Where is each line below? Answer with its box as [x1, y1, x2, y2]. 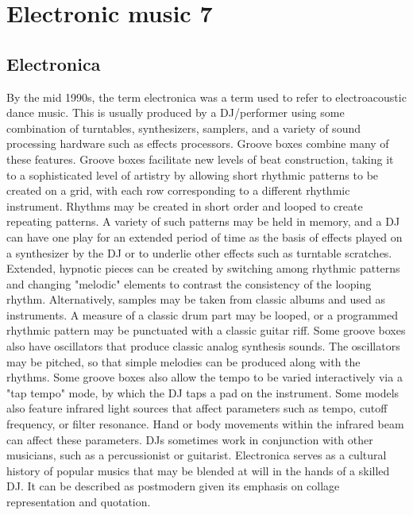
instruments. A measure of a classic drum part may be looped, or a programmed [6, 306, 398, 323]
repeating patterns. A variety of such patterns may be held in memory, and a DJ [6, 213, 400, 230]
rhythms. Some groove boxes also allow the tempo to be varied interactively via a [6, 369, 403, 385]
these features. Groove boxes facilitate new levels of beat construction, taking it [6, 150, 394, 167]
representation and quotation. [6, 494, 151, 510]
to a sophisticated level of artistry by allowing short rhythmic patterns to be [6, 166, 379, 183]
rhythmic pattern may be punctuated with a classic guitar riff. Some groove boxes [6, 322, 406, 339]
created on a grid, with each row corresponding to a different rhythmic [6, 182, 350, 199]
